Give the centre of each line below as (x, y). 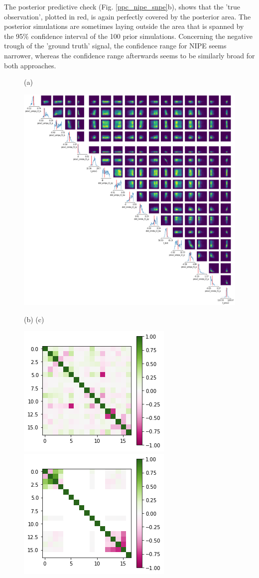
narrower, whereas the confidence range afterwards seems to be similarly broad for (129, 55)
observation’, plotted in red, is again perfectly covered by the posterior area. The (128, 16)
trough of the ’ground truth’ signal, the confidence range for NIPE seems (115, 46)
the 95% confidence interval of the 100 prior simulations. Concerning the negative (128, 36)
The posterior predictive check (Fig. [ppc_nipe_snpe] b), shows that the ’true (122, 6)
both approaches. (30, 65)
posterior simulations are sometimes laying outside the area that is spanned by (124, 26)
